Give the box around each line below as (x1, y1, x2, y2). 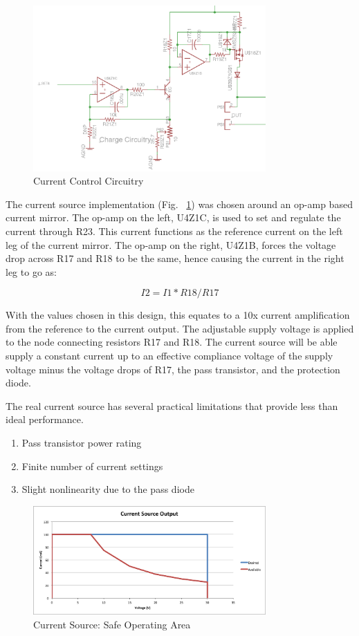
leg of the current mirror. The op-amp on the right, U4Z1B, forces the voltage (6, 237, 336, 252)
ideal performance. (6, 412, 84, 427)
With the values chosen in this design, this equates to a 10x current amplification (6, 308, 350, 322)
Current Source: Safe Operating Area (33, 617, 191, 631)
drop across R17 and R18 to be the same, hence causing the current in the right (6, 251, 344, 265)
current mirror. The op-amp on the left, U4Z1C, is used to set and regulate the (6, 210, 341, 225)
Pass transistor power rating (21, 436, 142, 450)
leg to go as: (6, 264, 57, 279)
